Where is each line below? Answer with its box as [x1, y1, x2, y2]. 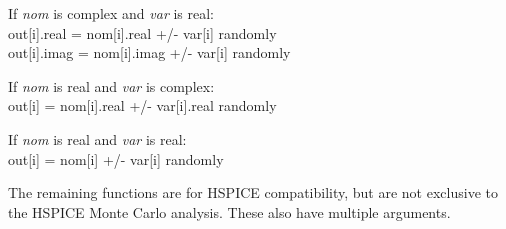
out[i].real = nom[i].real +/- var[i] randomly [8, 22, 277, 43]
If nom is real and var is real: [8, 128, 187, 149]
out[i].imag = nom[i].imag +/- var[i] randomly [8, 42, 291, 63]
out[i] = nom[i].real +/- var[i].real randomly [8, 95, 277, 116]
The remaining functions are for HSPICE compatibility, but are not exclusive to [8, 182, 498, 203]
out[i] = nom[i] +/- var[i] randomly [8, 148, 224, 169]
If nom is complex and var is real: [8, 3, 215, 23]
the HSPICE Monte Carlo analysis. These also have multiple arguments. [8, 201, 451, 222]
